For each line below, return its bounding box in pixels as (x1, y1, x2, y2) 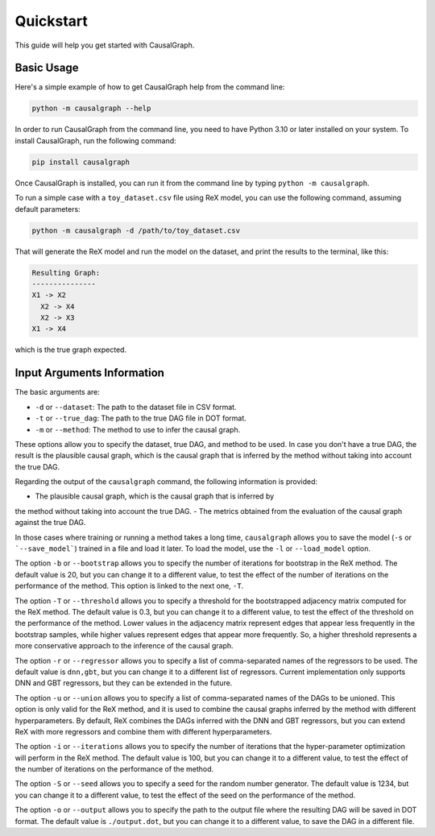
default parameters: (14, 204, 81, 213)
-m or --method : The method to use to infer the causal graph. (35, 424, 241, 434)
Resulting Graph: (31, 268, 101, 277)
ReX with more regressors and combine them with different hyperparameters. (14, 726, 272, 736)
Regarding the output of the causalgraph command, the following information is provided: (14, 477, 318, 486)
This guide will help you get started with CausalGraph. (14, 40, 195, 50)
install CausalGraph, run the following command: (14, 135, 176, 145)
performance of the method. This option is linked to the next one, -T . (14, 581, 244, 591)
